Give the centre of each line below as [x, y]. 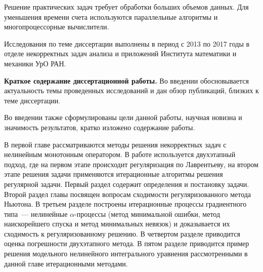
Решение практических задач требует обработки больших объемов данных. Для [126, 7]
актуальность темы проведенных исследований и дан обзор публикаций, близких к [131, 90]
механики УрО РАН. [35, 63]
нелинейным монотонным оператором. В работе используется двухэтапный [120, 154]
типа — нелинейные [36, 213]
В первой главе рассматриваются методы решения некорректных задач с [115, 144]
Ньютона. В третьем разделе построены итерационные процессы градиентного [125, 204]
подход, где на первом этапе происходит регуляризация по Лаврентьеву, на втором [131, 164]
